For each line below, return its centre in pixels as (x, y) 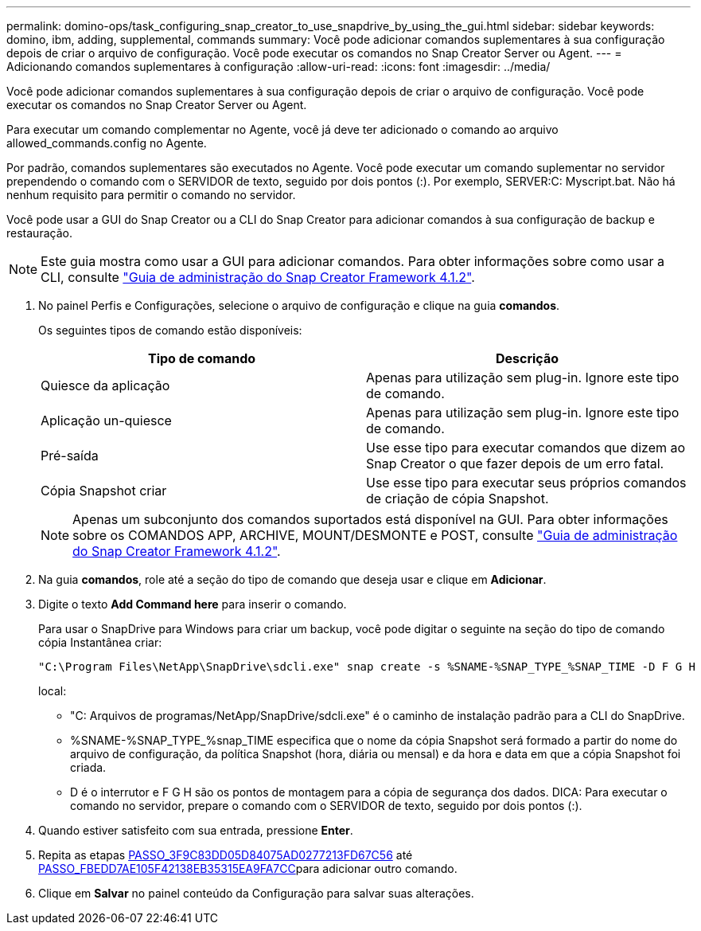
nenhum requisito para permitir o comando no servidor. (151, 195)
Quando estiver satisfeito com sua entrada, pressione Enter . (196, 830)
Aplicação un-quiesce (106, 421)
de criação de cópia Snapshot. (458, 499)
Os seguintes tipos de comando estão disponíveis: (170, 330)
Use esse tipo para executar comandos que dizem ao (526, 448)
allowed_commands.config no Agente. (107, 143)
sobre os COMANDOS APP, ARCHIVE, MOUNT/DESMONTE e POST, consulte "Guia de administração (375, 535)
